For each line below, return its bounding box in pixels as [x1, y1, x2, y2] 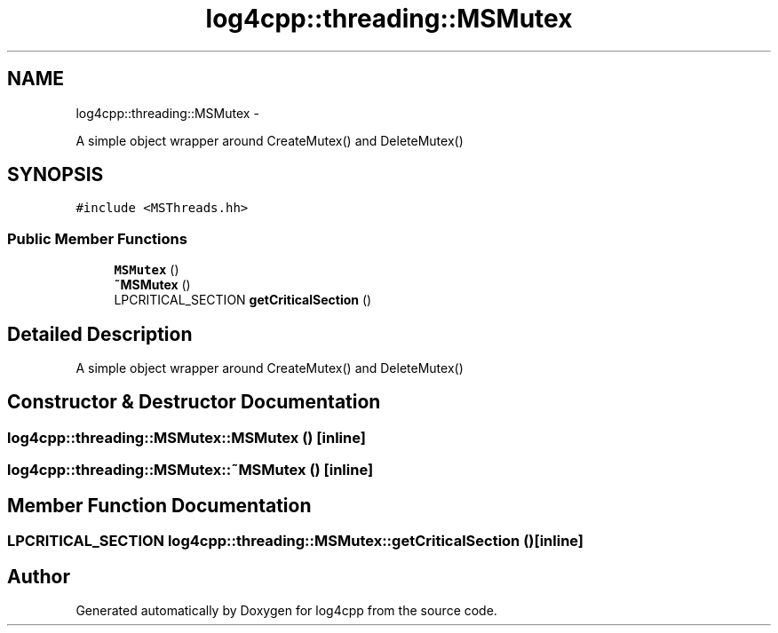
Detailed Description [7, 322, 193, 345]
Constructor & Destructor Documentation [7, 391, 381, 414]
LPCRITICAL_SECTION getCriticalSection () [114, 292, 372, 308]
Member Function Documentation [7, 494, 312, 517]
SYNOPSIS [7, 163, 104, 186]
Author [7, 565, 70, 588]
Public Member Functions [7, 229, 187, 248]
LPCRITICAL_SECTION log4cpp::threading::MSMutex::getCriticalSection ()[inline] [7, 532, 584, 550]
